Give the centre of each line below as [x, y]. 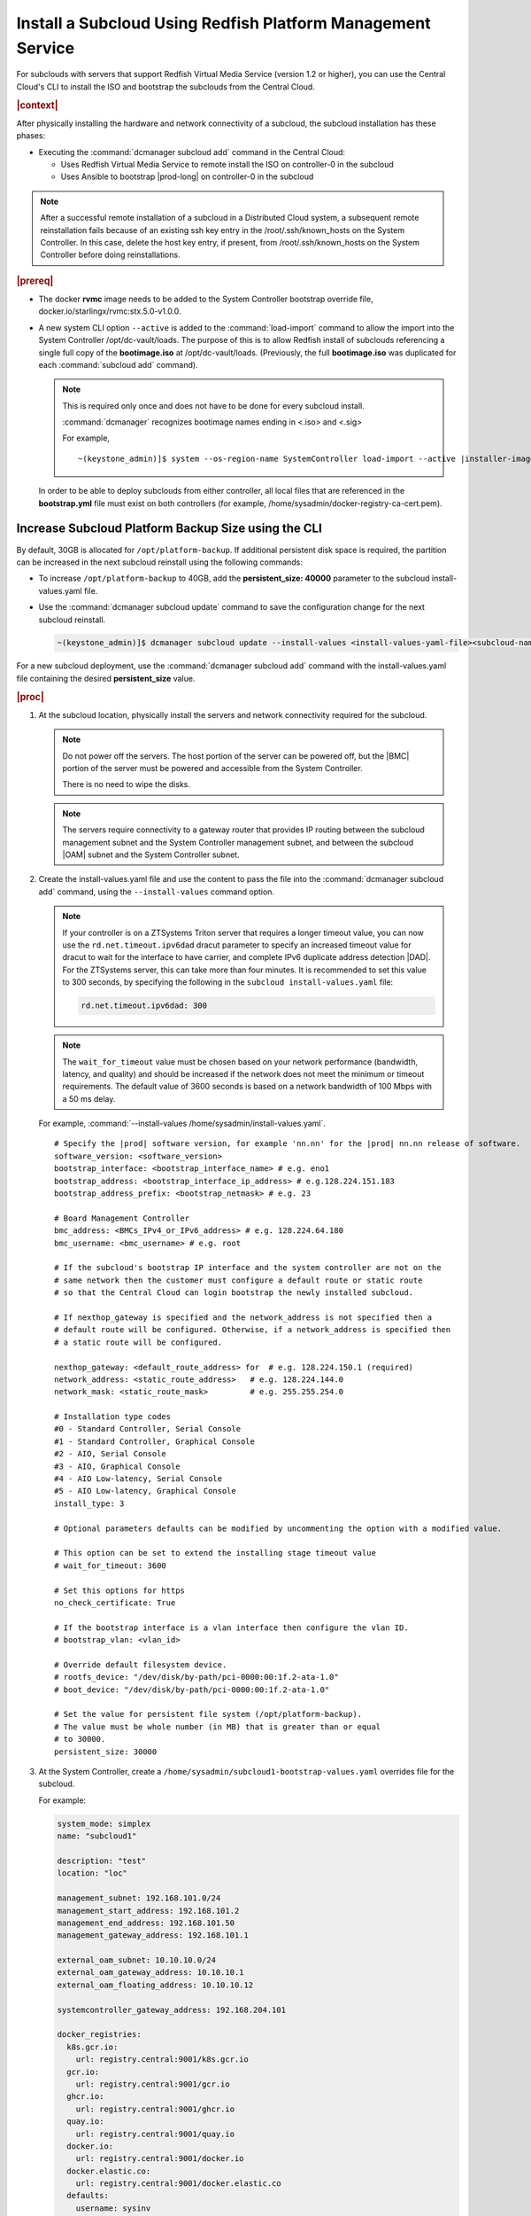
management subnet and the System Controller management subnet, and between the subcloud [238, 842]
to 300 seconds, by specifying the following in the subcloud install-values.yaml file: [228, 982]
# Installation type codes [113, 1417]
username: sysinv [113, 2208]
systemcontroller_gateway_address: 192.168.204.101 [172, 2009]
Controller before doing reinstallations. [110, 255]
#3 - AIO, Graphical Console [117, 1466]
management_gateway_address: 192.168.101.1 [153, 1935]
